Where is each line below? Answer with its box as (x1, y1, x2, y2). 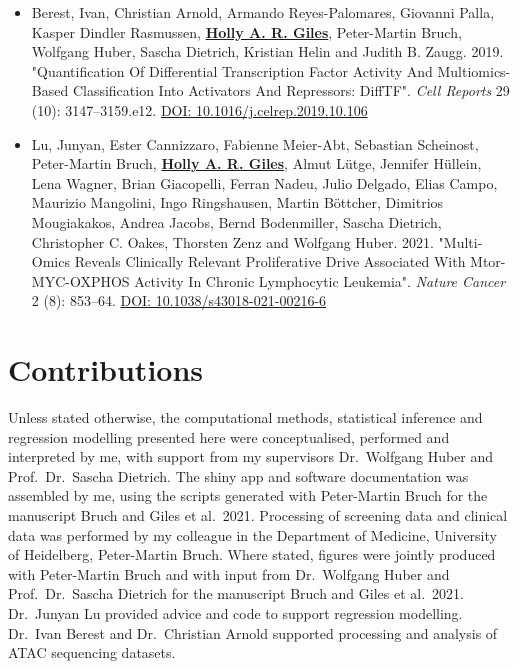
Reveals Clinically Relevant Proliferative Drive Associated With (74, 251, 466, 272)
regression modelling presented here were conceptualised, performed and (8, 426, 450, 447)
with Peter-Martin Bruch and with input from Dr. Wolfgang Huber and (8, 563, 450, 584)
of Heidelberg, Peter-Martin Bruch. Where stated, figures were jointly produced (8, 544, 496, 565)
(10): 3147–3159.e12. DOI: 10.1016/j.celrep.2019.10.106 (31, 99, 368, 120)
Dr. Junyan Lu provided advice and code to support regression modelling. (8, 602, 463, 623)
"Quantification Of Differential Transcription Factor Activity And (31, 60, 433, 81)
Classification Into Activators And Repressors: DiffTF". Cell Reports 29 (72, 80, 510, 101)
